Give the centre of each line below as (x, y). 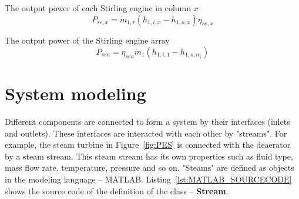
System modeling (75, 93)
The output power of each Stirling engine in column (98, 8)
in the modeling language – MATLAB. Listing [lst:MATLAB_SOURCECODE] (148, 179)
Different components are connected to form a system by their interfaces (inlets (147, 122)
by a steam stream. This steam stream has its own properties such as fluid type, (149, 156)
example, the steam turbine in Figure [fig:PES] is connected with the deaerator (148, 145)
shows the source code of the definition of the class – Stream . (117, 190)
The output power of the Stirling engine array (87, 40)
